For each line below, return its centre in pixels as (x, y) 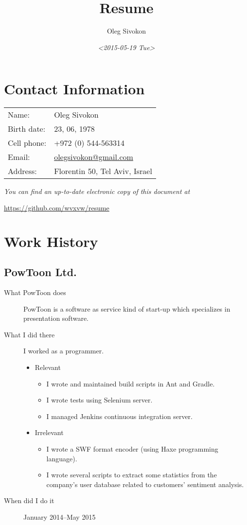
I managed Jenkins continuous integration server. (119, 416)
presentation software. (56, 318)
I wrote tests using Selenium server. (99, 400)
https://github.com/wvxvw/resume (57, 207)
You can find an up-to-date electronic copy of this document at (97, 191)
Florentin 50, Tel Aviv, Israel (103, 171)
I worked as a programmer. (64, 351)
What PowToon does (35, 292)
